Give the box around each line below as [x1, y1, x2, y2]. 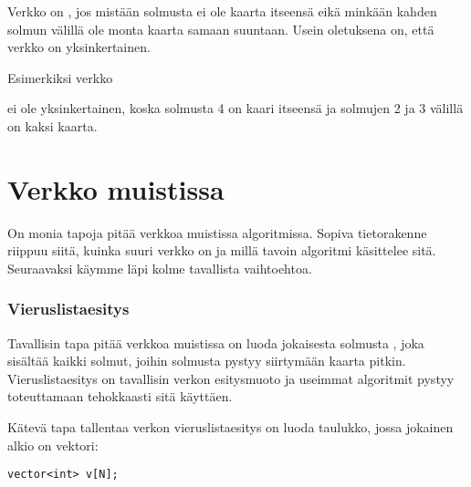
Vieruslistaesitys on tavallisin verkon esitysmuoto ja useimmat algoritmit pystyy [7, 368, 455, 388]
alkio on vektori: [7, 435, 99, 454]
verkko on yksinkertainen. [7, 37, 151, 57]
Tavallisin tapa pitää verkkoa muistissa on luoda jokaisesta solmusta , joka [7, 333, 424, 352]
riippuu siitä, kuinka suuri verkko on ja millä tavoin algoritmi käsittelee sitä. [7, 241, 436, 260]
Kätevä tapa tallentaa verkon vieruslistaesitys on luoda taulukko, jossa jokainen [7, 418, 454, 437]
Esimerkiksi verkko [7, 67, 113, 87]
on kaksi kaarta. [7, 116, 98, 135]
